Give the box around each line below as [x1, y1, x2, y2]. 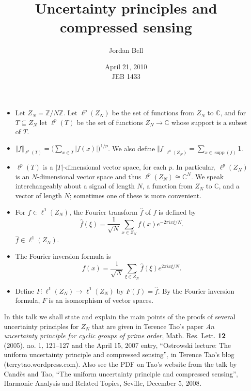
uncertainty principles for [4, 321, 79, 331]
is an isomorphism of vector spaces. [48, 295, 154, 305]
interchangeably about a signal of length [15, 181, 135, 191]
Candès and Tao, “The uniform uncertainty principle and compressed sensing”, [4, 368, 238, 378]
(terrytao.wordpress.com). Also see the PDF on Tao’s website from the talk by [4, 359, 237, 369]
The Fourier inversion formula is [15, 251, 111, 261]
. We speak [191, 171, 224, 181]
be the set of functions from [111, 108, 194, 118]
